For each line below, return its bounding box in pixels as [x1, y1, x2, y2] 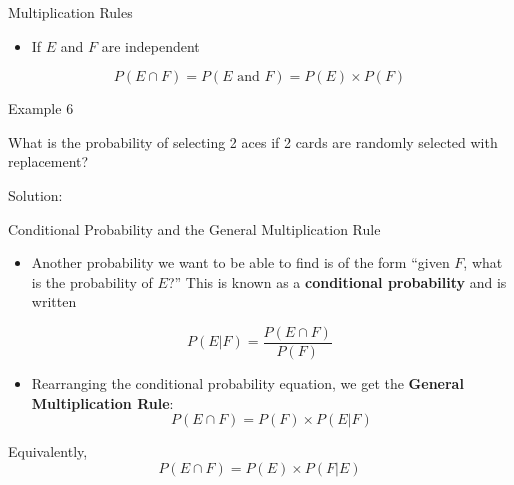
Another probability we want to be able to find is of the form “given [31, 252, 450, 273]
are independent [101, 35, 200, 56]
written [31, 291, 77, 312]
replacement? [8, 151, 89, 172]
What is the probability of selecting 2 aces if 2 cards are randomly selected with [8, 131, 498, 152]
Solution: [8, 184, 63, 205]
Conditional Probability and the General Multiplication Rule [8, 218, 381, 239]
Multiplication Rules [8, 2, 133, 22]
